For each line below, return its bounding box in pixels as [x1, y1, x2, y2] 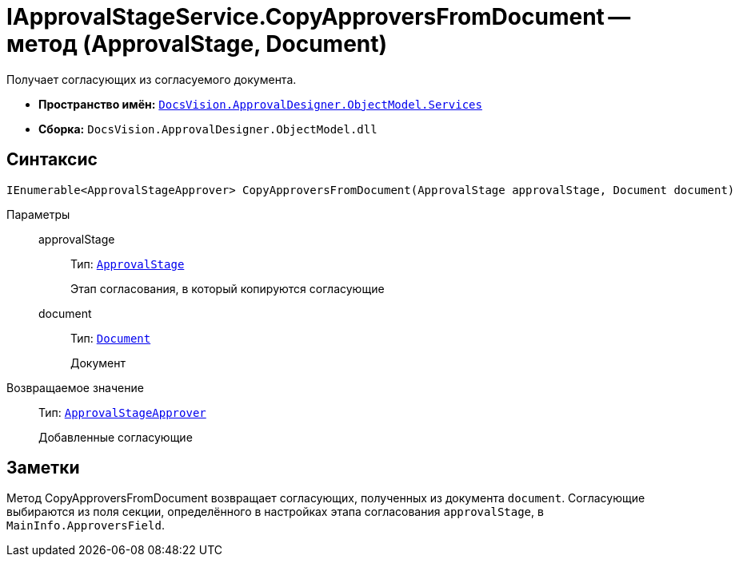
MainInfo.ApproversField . [6, 518, 165, 533]
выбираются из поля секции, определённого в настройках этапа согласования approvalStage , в [6, 505, 544, 519]
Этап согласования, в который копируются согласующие [70, 281, 385, 295]
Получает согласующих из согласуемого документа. [6, 72, 297, 86]
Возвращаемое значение [6, 380, 144, 394]
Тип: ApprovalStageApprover [38, 405, 206, 419]
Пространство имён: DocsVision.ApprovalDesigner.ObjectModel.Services [38, 97, 482, 111]
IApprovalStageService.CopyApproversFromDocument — [6, 3, 631, 30]
